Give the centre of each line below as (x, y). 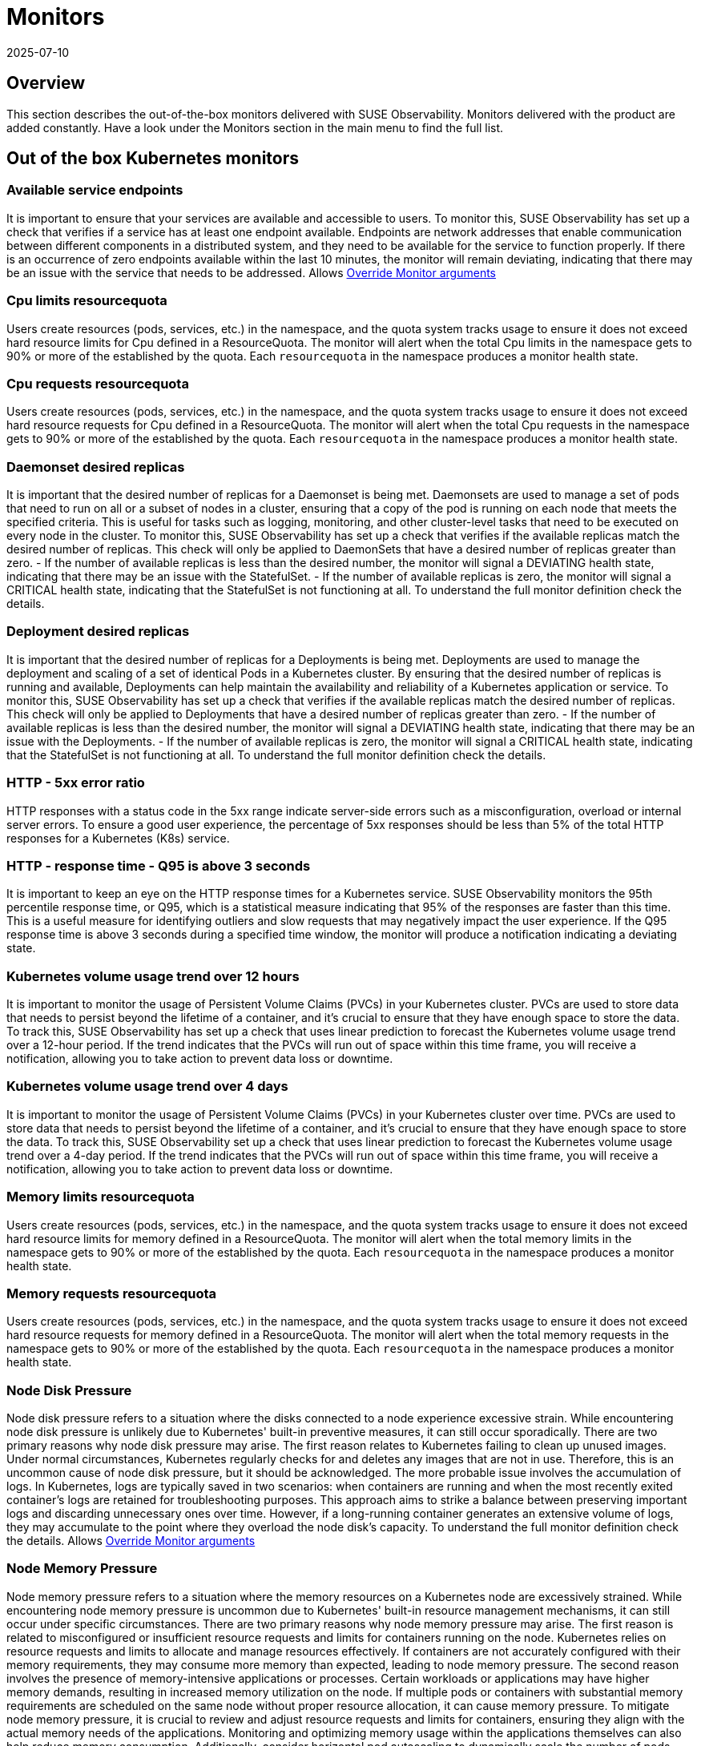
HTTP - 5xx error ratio (76, 783)
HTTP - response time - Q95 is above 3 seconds (159, 865)
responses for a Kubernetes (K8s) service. (118, 838)
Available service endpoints (95, 190)
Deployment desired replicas (98, 632)
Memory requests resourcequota (112, 1293)
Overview (46, 83)
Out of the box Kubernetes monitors (153, 159)
